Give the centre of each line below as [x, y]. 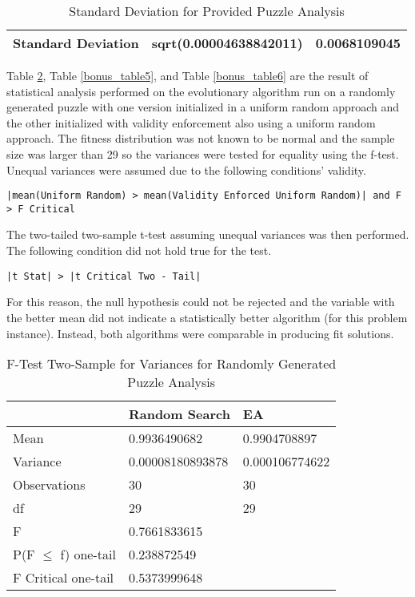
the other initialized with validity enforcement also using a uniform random [191, 122]
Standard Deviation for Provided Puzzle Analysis [207, 11]
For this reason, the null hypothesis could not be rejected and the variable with [201, 302]
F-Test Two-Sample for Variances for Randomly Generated [172, 364]
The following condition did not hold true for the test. [139, 250]
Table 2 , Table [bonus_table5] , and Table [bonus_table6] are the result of [188, 75]
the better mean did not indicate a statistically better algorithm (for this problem [207, 317]
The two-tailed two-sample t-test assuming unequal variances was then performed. [208, 234]
